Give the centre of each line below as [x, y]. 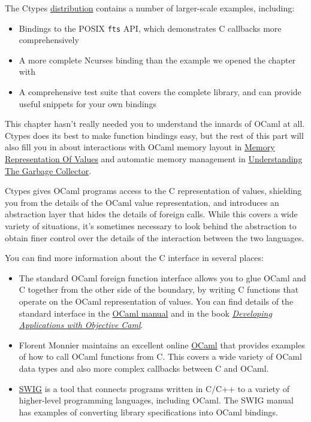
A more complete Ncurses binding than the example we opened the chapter [157, 60]
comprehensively [49, 40]
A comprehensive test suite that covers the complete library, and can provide [160, 92]
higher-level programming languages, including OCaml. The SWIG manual [156, 400]
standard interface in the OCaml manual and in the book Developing [145, 313]
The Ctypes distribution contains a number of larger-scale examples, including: [150, 8]
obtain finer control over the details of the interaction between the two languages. [155, 237]
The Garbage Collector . [48, 170]
